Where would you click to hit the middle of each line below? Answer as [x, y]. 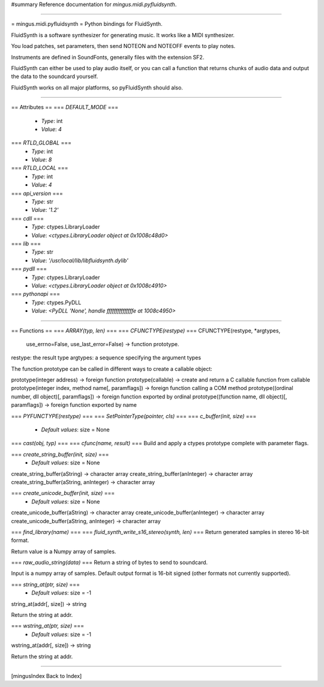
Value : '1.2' [45, 210]
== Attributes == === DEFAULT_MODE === [65, 107]
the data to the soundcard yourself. [55, 76]
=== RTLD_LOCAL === [40, 168]
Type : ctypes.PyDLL [56, 302]
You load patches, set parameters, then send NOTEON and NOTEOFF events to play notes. [123, 46]
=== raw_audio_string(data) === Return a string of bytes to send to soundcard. [109, 562]
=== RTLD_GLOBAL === [41, 143]
